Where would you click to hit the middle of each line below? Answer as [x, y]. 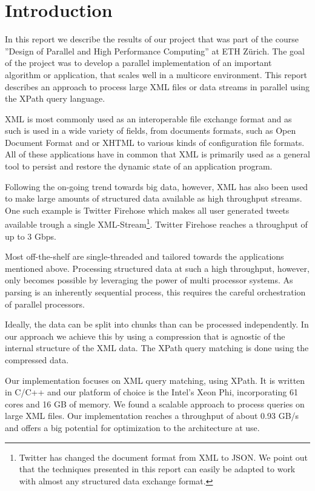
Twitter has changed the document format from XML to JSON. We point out [164, 457]
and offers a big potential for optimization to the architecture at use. [132, 427]
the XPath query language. [55, 98]
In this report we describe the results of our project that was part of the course [152, 39]
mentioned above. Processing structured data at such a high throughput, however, [157, 268]
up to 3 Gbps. [31, 236]
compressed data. [37, 360]
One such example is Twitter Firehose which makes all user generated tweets [147, 210]
